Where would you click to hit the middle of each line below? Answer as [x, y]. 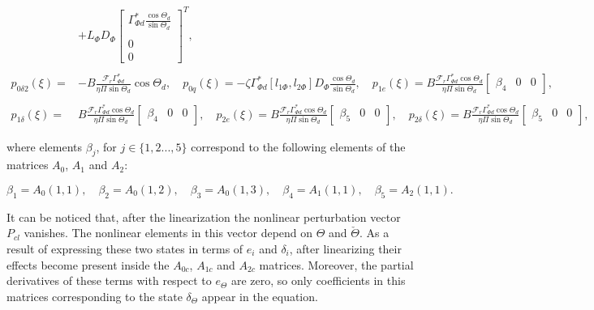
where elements [45, 146]
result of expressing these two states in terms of [125, 248]
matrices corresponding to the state [95, 296]
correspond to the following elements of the [298, 146]
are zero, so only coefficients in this [318, 280]
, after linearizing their [345, 248]
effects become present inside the [88, 264]
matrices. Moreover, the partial [336, 264]
